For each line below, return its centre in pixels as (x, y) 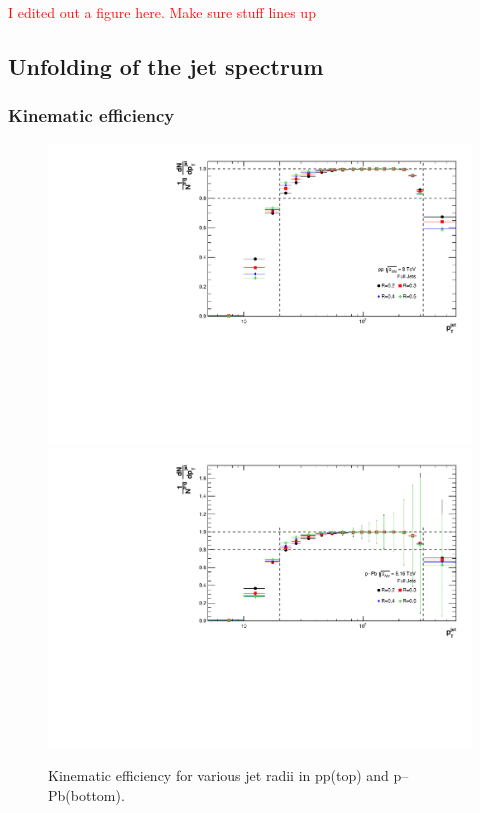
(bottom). (95, 794)
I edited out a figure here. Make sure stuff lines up (162, 12)
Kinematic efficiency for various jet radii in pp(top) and (218, 775)
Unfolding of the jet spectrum (166, 65)
